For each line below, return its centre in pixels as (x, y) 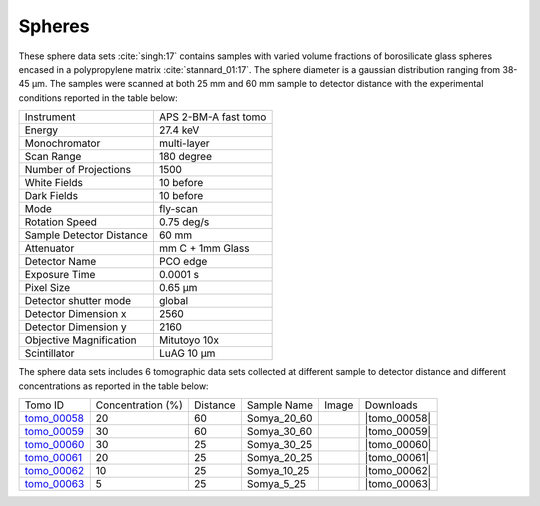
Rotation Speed (60, 222)
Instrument (50, 117)
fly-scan (178, 209)
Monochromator (62, 143)
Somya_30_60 (279, 431)
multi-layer (184, 143)
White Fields (54, 183)
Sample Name (280, 405)
